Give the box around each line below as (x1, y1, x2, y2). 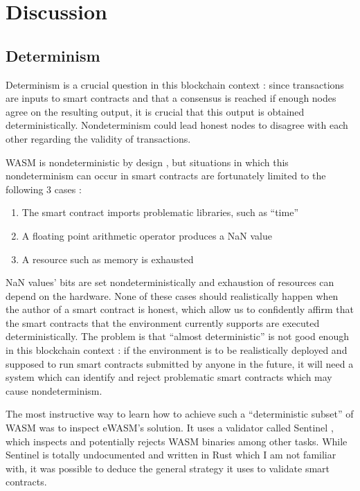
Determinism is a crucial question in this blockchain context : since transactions (6, 77, 344, 91)
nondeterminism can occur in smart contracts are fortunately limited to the (6, 168, 326, 183)
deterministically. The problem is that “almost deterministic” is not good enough (6, 329, 349, 343)
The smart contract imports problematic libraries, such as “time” (21, 205, 298, 220)
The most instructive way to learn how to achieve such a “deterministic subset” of (6, 407, 354, 421)
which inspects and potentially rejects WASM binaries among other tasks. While (6, 434, 348, 448)
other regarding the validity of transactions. (6, 131, 191, 145)
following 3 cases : (6, 181, 82, 196)
